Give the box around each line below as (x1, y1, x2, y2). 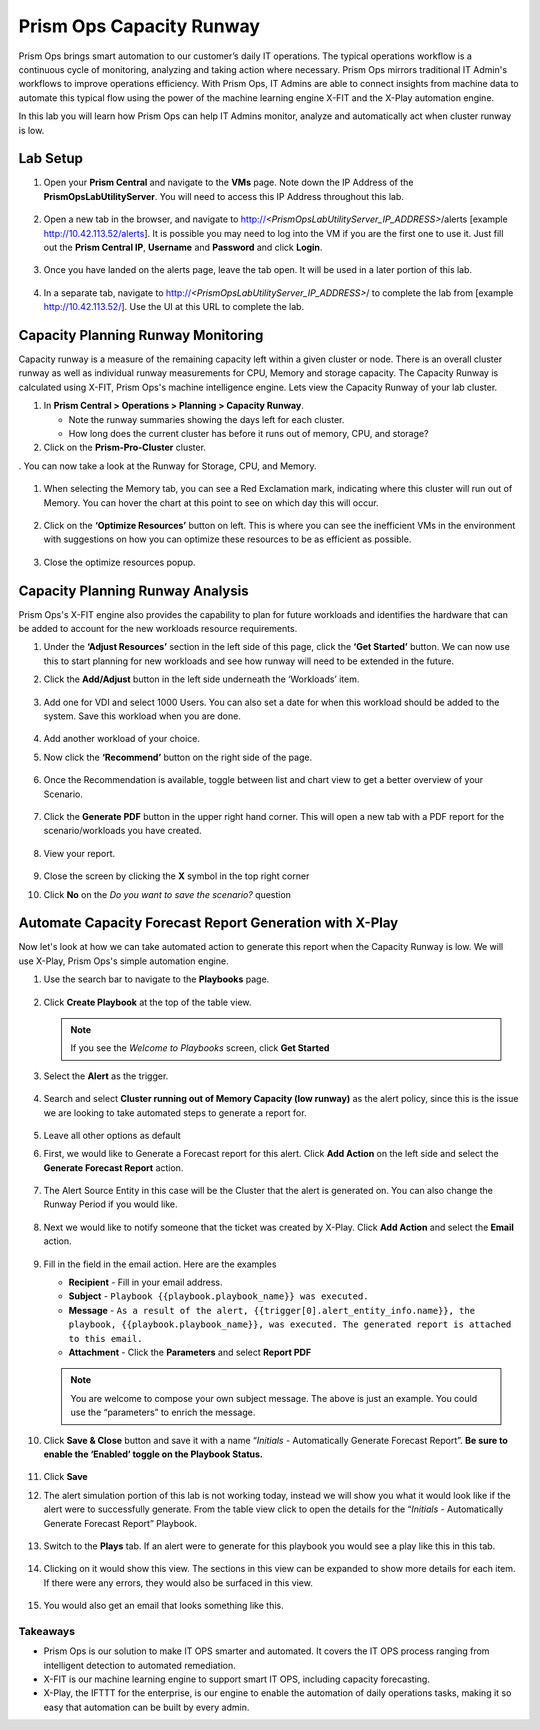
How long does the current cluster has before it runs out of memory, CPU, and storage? (68, 428, 429, 439)
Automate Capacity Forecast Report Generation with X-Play (18, 915, 399, 932)
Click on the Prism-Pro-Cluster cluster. (43, 441, 207, 454)
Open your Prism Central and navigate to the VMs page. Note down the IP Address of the (43, 176, 414, 189)
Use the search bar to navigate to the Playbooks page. (43, 973, 270, 985)
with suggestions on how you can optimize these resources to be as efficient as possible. (43, 533, 412, 545)
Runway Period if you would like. (43, 1198, 179, 1210)
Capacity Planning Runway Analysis (18, 582, 249, 599)
